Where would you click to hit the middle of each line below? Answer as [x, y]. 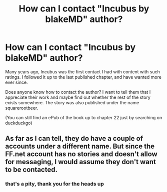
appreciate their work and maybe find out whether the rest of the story [78, 97]
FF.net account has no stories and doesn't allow [81, 154]
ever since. [17, 82]
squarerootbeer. [22, 108]
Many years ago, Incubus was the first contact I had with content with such [82, 72]
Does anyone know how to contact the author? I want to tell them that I [78, 92]
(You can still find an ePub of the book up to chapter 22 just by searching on [84, 117]
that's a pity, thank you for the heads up [54, 184]
